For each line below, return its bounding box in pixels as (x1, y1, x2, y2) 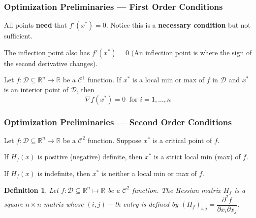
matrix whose (43, 199, 84, 209)
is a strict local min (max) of (154, 151, 241, 162)
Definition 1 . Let (4, 184, 59, 195)
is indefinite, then (37, 168, 91, 178)
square (4, 199, 23, 209)
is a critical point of (152, 135, 212, 145)
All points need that (4, 20, 67, 30)
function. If (87, 74, 122, 85)
